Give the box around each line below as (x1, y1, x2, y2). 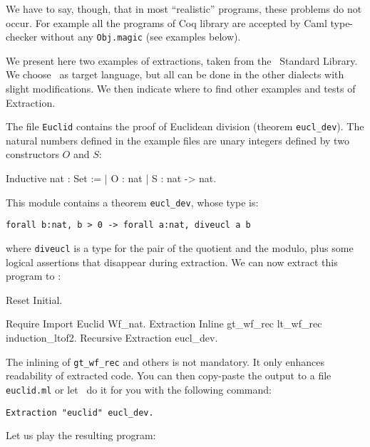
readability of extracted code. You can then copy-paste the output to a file (6, 368, 332, 383)
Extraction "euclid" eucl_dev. (6, 407, 154, 418)
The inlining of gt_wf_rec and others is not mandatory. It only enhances (6, 354, 325, 369)
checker (6, 29, 38, 44)
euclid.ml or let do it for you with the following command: (6, 382, 272, 396)
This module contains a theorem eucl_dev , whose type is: (6, 194, 259, 209)
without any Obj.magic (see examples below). (41, 29, 241, 44)
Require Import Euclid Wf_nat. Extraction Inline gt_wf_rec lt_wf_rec (6, 316, 322, 331)
